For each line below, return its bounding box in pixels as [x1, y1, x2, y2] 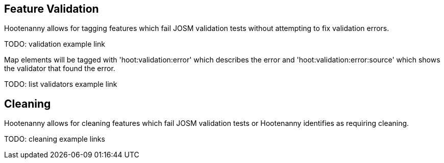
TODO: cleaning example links [4, 135, 105, 144]
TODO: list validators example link [4, 80, 117, 89]
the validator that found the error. [4, 64, 115, 73]
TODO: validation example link [4, 40, 105, 49]
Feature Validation [4, 3, 99, 15]
